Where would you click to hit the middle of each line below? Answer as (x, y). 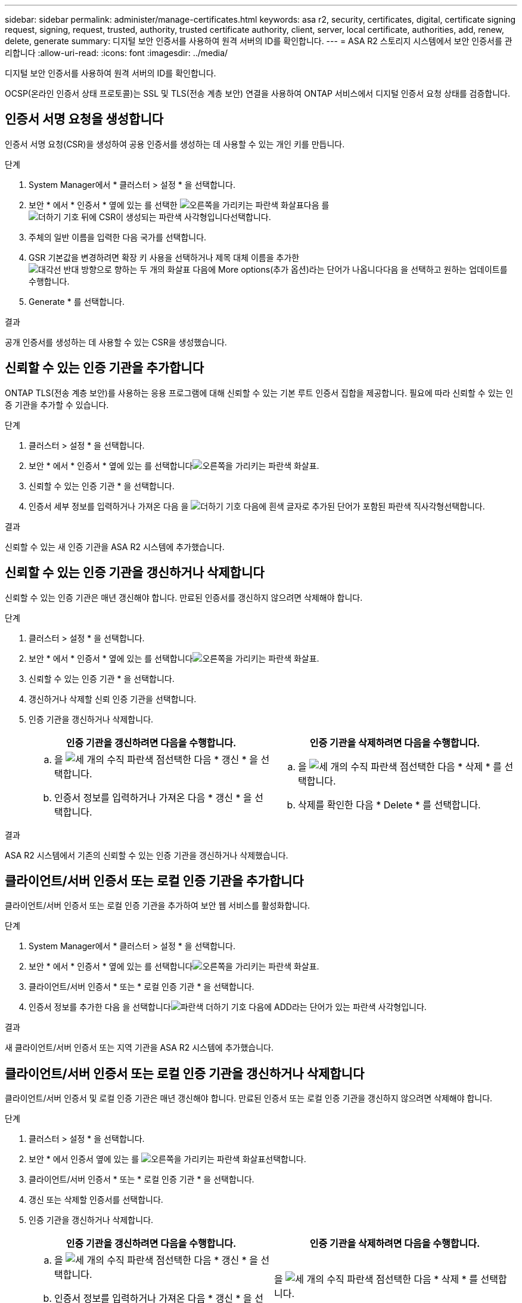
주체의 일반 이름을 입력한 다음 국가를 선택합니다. (118, 237)
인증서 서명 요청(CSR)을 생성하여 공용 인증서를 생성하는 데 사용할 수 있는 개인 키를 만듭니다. (175, 144)
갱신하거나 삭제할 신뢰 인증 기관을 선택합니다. (113, 699)
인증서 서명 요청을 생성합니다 (84, 119)
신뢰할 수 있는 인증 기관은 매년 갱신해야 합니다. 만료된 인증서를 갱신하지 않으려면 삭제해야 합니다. (184, 597)
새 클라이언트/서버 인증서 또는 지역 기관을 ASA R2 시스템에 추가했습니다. (139, 1048)
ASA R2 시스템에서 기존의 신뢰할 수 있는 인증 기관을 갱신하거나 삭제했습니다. (147, 855)
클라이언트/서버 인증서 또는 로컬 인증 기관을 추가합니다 (154, 881)
